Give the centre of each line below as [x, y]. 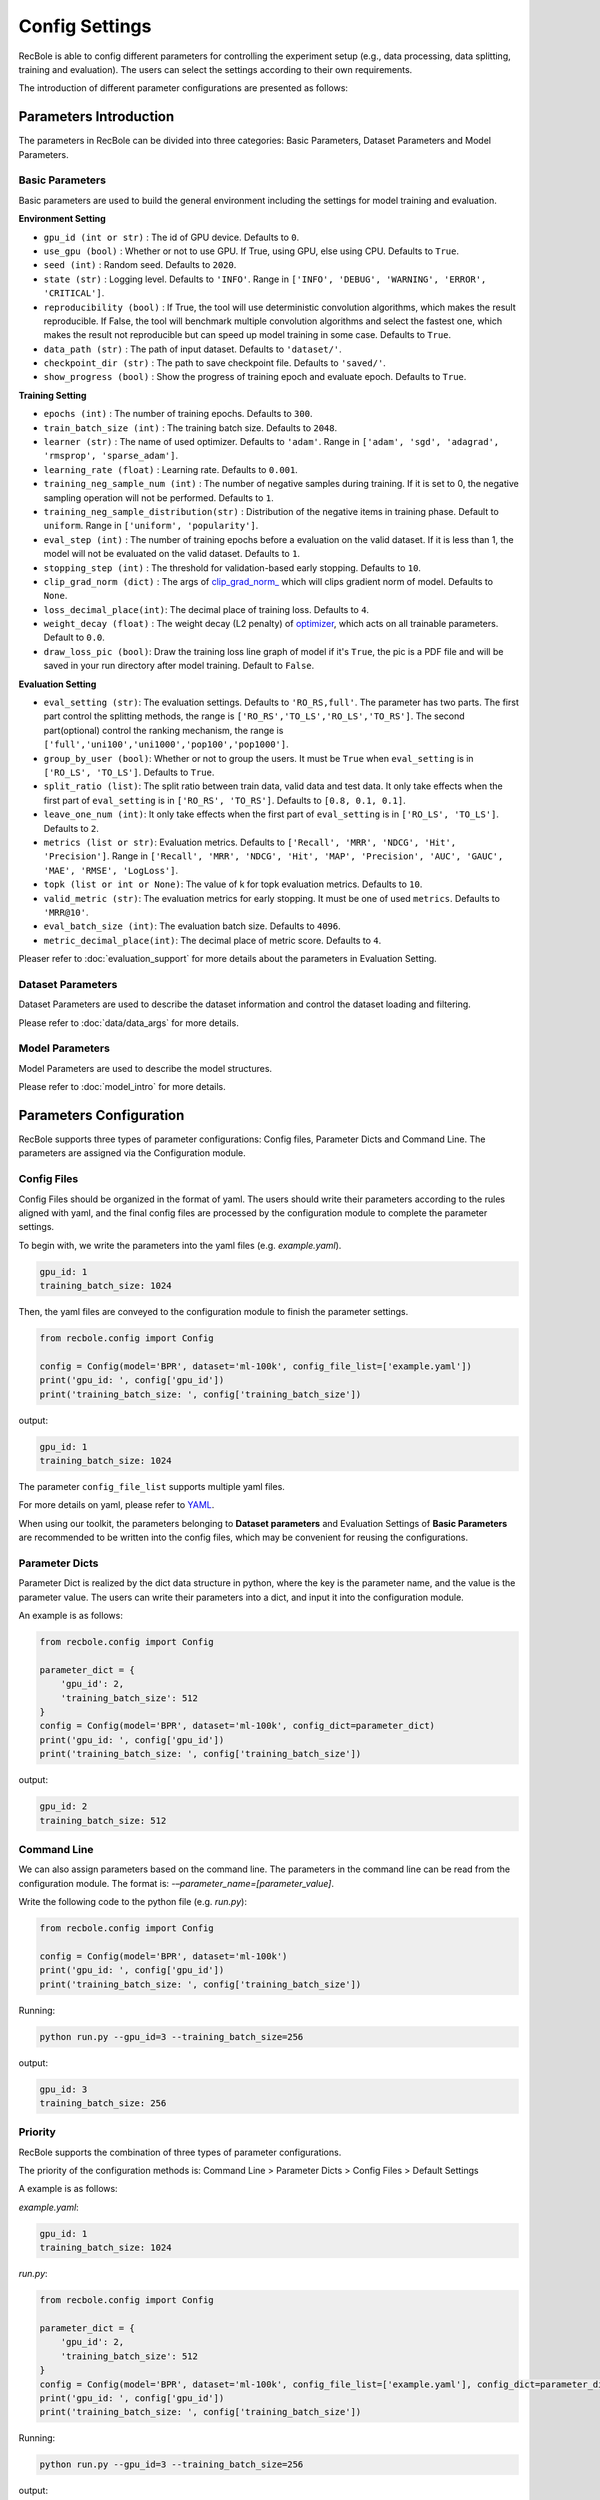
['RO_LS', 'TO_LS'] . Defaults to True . [129, 772]
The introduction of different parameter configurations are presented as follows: [183, 88]
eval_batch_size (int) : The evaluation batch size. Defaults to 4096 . [192, 926]
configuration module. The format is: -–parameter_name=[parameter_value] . [176, 1883]
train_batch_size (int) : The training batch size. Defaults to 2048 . [190, 427]
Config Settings [85, 26]
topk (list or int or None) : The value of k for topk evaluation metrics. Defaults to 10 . [233, 884]
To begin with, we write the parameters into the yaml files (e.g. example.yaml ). [180, 1245]
